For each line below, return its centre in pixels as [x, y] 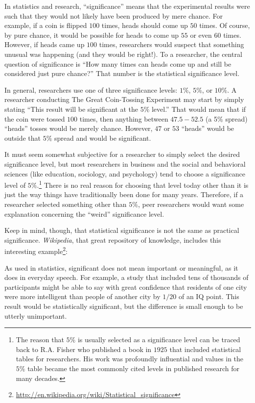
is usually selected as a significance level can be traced [159, 340]
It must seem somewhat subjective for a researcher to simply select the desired [122, 154]
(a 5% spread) [226, 118]
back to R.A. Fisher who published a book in [84, 349]
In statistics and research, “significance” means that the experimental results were [127, 6]
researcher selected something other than [66, 204]
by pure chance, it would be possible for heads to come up [92, 35]
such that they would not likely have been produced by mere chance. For [114, 15]
